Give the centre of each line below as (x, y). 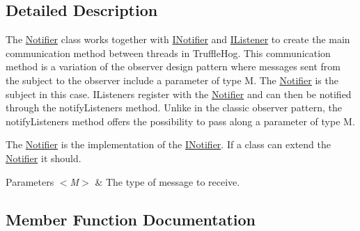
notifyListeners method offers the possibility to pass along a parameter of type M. (180, 121)
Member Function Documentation (131, 219)
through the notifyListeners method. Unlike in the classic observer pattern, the (174, 107)
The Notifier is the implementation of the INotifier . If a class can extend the (168, 144)
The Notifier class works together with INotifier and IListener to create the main (178, 39)
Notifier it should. (44, 158)
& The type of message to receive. (167, 181)
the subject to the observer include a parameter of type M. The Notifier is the (172, 80)
